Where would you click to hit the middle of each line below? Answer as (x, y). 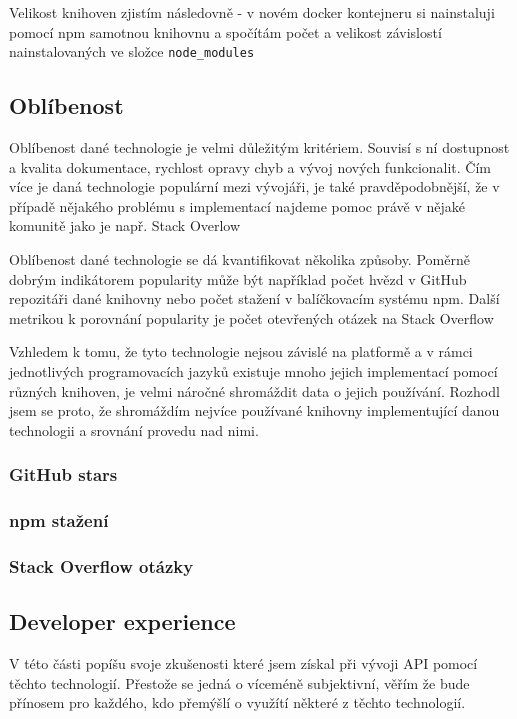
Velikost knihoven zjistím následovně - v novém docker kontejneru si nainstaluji (252, 12)
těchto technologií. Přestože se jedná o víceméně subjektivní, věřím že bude (239, 682)
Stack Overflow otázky (101, 565)
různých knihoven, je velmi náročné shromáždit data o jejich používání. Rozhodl (254, 390)
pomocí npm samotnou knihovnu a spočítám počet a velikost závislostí (225, 31)
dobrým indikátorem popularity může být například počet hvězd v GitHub (238, 278)
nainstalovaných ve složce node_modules (132, 51)
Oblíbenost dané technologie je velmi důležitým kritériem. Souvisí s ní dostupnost (259, 147)
